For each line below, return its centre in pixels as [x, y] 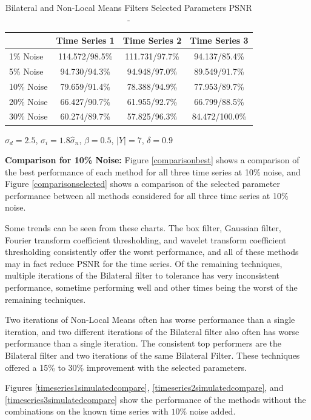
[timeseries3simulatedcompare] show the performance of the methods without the [155, 399]
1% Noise [26, 56]
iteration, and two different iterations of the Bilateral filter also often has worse [152, 331]
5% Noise [26, 71]
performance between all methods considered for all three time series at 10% [147, 195]
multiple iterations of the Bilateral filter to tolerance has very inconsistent [142, 275]
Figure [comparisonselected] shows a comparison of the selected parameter [142, 184]
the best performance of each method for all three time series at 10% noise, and [153, 171]
